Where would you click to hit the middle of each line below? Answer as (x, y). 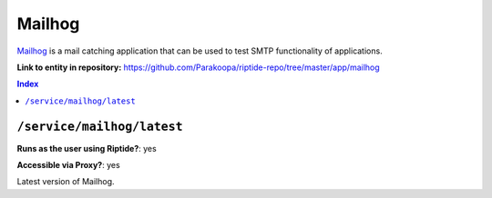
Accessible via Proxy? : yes (68, 165)
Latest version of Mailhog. (66, 182)
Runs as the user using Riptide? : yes (87, 148)
